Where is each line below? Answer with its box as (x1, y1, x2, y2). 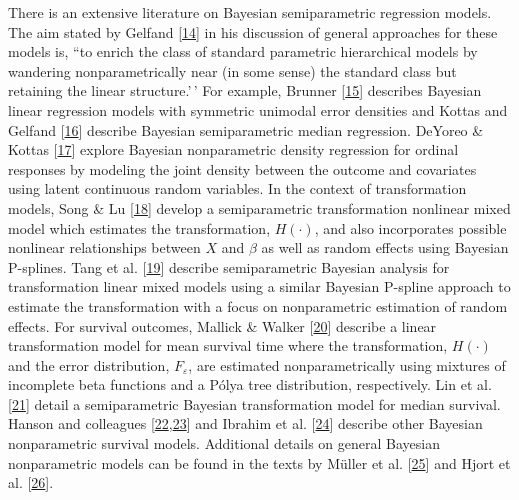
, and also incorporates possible (314, 217, 507, 238)
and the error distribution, (8, 354, 170, 375)
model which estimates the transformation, (8, 217, 271, 238)
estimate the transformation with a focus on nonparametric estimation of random (8, 295, 508, 316)
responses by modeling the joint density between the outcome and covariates (8, 158, 477, 179)
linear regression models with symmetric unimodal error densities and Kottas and (8, 99, 508, 120)
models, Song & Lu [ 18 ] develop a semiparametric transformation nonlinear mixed (8, 197, 511, 218)
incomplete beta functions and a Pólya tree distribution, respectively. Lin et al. (8, 374, 492, 395)
